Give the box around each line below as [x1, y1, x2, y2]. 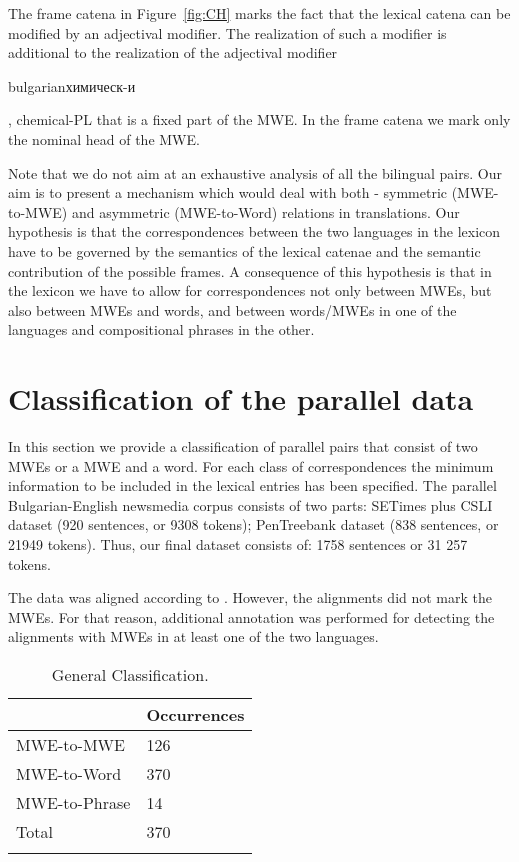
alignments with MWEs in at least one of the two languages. [8, 626, 379, 647]
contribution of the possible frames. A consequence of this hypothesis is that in [8, 260, 492, 281]
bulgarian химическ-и [8, 75, 136, 96]
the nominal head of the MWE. [8, 128, 200, 149]
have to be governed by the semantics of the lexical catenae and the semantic [8, 240, 481, 261]
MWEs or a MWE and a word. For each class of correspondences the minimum [8, 455, 494, 476]
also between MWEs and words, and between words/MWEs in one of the [8, 299, 457, 320]
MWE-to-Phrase [16, 790, 131, 814]
